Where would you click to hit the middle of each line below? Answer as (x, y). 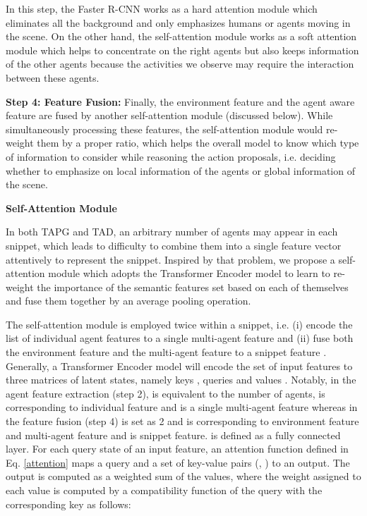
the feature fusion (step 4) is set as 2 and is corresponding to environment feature (182, 421)
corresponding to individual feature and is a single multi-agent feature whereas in (182, 407)
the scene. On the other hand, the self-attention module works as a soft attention (181, 36)
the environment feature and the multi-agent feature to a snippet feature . (166, 352)
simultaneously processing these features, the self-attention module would (164, 129)
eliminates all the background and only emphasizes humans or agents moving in (178, 22)
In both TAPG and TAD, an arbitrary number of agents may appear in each (172, 232)
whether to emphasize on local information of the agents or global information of (180, 170)
